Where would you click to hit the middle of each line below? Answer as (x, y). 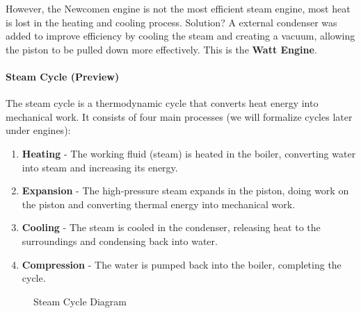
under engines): (38, 130)
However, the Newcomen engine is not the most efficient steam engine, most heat (178, 8)
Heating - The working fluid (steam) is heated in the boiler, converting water (189, 153)
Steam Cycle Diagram (80, 301)
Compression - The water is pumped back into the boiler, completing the (182, 264)
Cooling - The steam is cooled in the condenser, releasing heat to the (171, 227)
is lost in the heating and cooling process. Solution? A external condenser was (171, 22)
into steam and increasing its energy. (100, 167)
